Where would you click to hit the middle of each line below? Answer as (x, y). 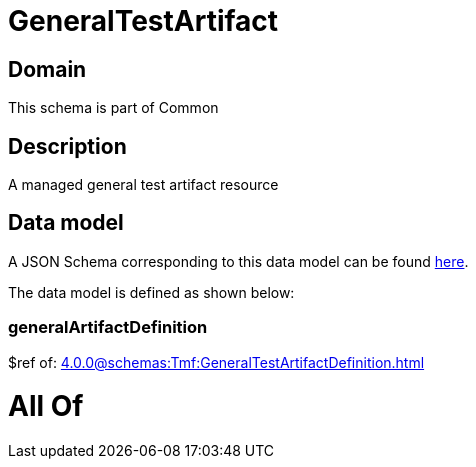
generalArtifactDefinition (108, 327)
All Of (46, 406)
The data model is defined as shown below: (151, 292)
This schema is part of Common (113, 108)
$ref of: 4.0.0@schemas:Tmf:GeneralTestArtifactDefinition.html (216, 362)
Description (67, 146)
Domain (47, 69)
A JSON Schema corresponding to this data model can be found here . (238, 261)
